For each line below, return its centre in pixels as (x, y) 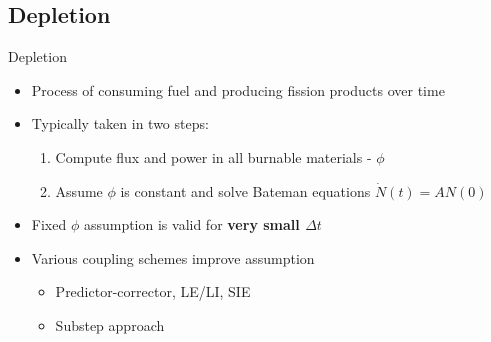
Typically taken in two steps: (120, 123)
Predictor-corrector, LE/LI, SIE (153, 291)
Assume (79, 190)
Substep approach (110, 324)
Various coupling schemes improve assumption (173, 257)
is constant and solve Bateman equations (245, 190)
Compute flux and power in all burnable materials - (213, 156)
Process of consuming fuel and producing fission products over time (238, 89)
